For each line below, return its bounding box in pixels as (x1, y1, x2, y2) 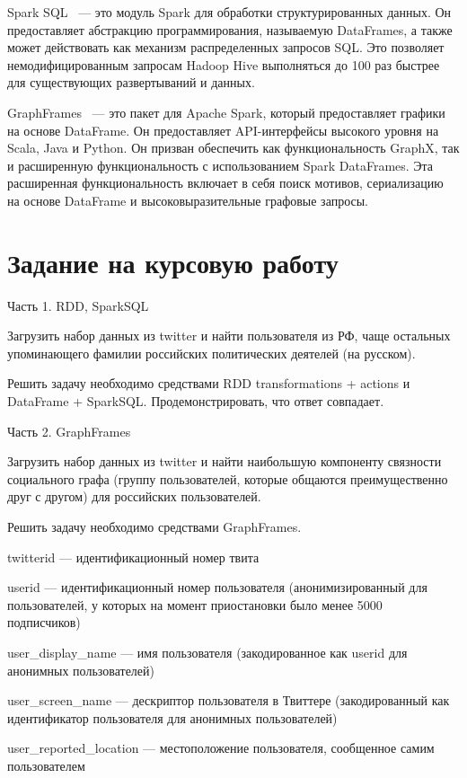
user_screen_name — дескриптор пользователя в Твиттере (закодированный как (7, 691, 450, 710)
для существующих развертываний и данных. (7, 73, 255, 92)
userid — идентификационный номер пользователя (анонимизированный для (7, 578, 427, 597)
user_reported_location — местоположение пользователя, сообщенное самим (7, 738, 435, 757)
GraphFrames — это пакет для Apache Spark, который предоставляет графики (7, 102, 445, 121)
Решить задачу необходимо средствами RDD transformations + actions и (7, 374, 410, 393)
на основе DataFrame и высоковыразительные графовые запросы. (7, 190, 369, 209)
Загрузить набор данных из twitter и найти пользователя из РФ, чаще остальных (7, 326, 451, 345)
